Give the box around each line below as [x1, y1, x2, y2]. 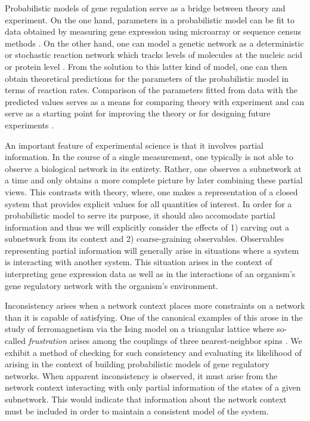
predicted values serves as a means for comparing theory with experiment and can [5, 95, 305, 107]
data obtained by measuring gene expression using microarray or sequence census [5, 25, 301, 38]
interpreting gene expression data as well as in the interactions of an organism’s [5, 268, 296, 280]
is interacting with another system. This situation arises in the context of [5, 256, 272, 268]
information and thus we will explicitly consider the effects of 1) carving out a [5, 220, 290, 233]
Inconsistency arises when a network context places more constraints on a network [5, 299, 305, 312]
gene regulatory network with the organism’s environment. [5, 279, 218, 291]
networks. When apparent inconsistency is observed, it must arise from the [5, 369, 278, 382]
